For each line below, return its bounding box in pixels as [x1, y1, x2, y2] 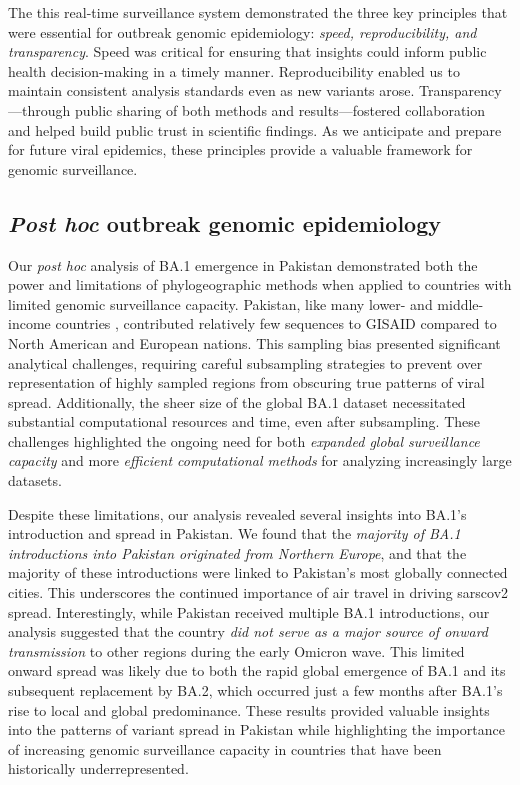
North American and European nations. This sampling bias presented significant [8, 332, 501, 353]
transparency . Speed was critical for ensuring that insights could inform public [8, 41, 487, 62]
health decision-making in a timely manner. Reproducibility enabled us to [8, 60, 460, 81]
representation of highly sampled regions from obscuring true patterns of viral [8, 372, 485, 393]
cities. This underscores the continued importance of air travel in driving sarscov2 [8, 582, 509, 603]
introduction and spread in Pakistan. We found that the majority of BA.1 [8, 523, 461, 544]
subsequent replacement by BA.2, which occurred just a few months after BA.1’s [8, 680, 503, 701]
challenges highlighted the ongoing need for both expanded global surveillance [8, 430, 480, 451]
